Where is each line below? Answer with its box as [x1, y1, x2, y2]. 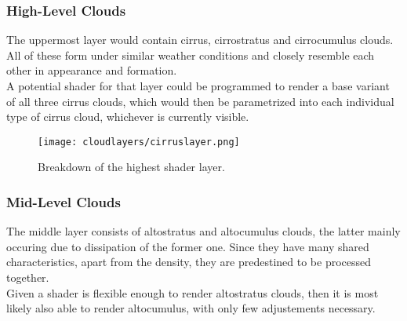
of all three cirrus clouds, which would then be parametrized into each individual [6, 93, 394, 109]
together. [6, 269, 49, 286]
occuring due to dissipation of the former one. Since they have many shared [6, 238, 369, 254]
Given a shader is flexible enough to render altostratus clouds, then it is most [6, 284, 379, 301]
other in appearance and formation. [6, 62, 177, 78]
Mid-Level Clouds [6, 192, 121, 211]
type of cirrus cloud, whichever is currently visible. [6, 108, 249, 125]
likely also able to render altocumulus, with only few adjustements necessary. [6, 300, 376, 316]
